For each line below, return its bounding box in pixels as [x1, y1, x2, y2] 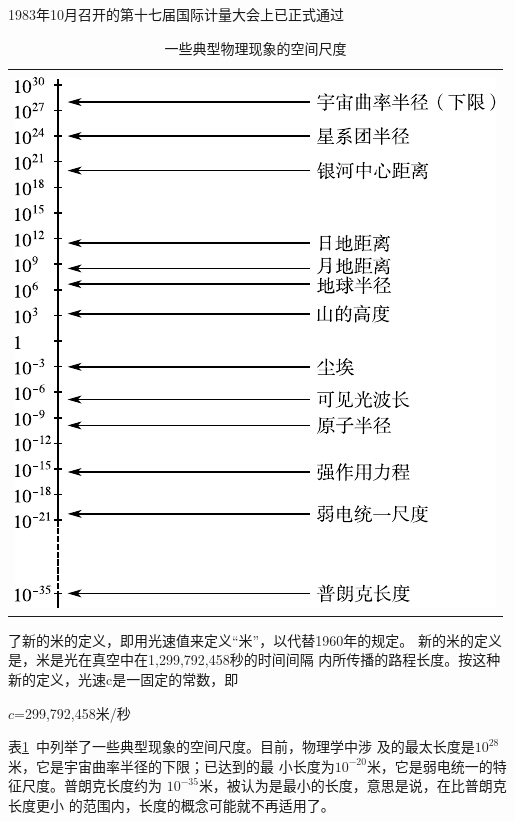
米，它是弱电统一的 [366, 755, 493, 776]
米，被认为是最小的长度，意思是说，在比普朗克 [198, 775, 507, 796]
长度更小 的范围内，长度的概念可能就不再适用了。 [8, 794, 335, 815]
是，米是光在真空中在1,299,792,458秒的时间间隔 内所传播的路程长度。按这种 [8, 649, 501, 670]
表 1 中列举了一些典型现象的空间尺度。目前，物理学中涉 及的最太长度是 [8, 736, 475, 757]
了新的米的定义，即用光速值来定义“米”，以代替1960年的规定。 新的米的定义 [8, 629, 502, 650]
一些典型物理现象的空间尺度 [164, 37, 347, 58]
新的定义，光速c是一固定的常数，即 [8, 668, 239, 689]
